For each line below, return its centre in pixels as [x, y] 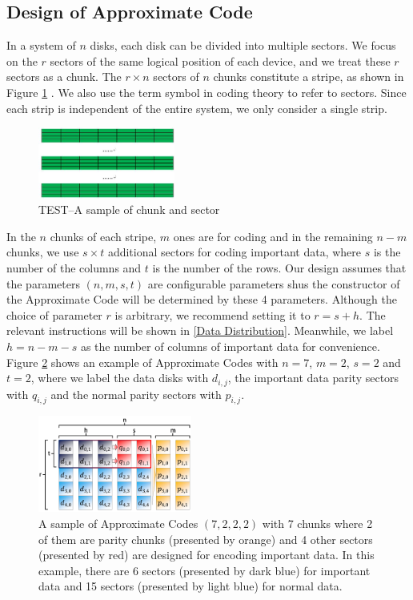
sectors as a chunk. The [64, 77]
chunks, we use [43, 252]
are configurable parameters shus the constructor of [274, 283]
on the [22, 60]
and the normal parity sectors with [136, 394]
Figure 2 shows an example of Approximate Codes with [142, 362]
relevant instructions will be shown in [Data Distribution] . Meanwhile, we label [200, 330]
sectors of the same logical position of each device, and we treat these [220, 60]
